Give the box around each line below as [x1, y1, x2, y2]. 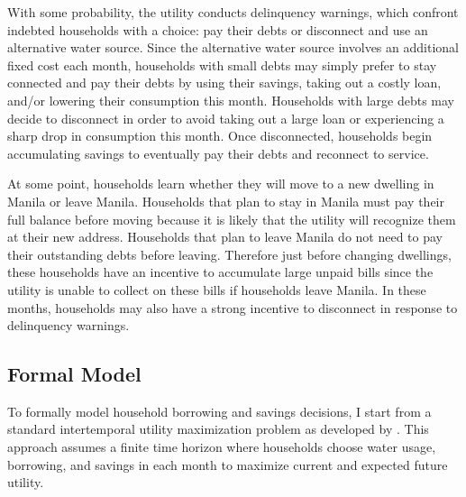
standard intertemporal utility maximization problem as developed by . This [7, 419, 429, 438]
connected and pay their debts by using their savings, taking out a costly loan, [7, 73, 442, 92]
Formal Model [7, 360, 142, 388]
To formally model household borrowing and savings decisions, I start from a [7, 401, 432, 420]
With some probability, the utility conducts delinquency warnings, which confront [7, 3, 459, 21]
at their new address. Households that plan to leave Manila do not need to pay [7, 227, 443, 246]
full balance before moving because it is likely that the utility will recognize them [7, 209, 456, 228]
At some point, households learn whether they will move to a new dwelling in [7, 174, 434, 193]
